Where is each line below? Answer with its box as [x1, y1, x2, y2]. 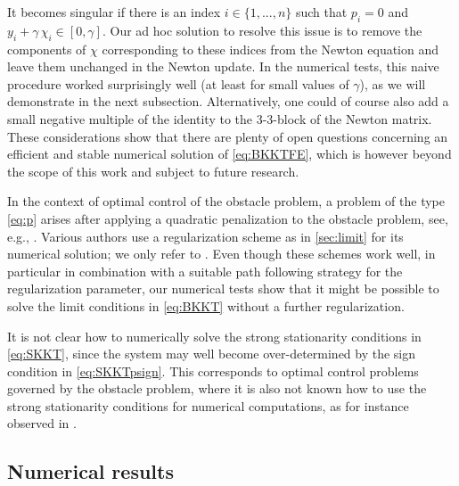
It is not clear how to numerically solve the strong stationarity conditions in [7, 326, 422, 345]
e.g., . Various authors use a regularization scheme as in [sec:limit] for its [7, 227, 404, 245]
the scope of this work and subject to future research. [7, 161, 299, 180]
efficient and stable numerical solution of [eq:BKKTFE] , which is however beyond [7, 144, 452, 163]
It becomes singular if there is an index [7, 3, 221, 21]
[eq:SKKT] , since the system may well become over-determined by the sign [7, 344, 416, 363]
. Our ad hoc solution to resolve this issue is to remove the [102, 21, 422, 39]
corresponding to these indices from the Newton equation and [102, 39, 439, 58]
